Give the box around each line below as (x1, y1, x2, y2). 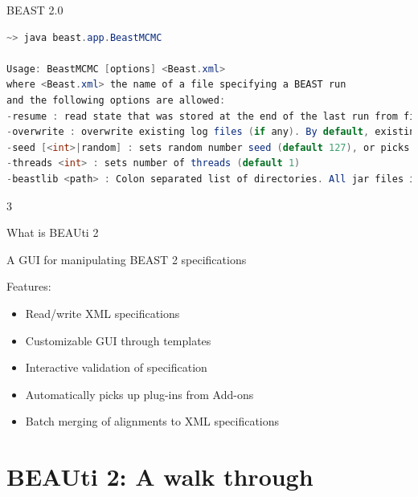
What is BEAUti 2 (6, 224, 99, 241)
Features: (6, 278, 51, 295)
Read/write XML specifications (25, 304, 180, 321)
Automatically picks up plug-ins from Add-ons (25, 385, 254, 402)
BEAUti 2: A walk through (6, 460, 313, 493)
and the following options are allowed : (6, 94, 226, 106)
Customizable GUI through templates (25, 332, 211, 348)
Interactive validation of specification (25, 359, 207, 376)
